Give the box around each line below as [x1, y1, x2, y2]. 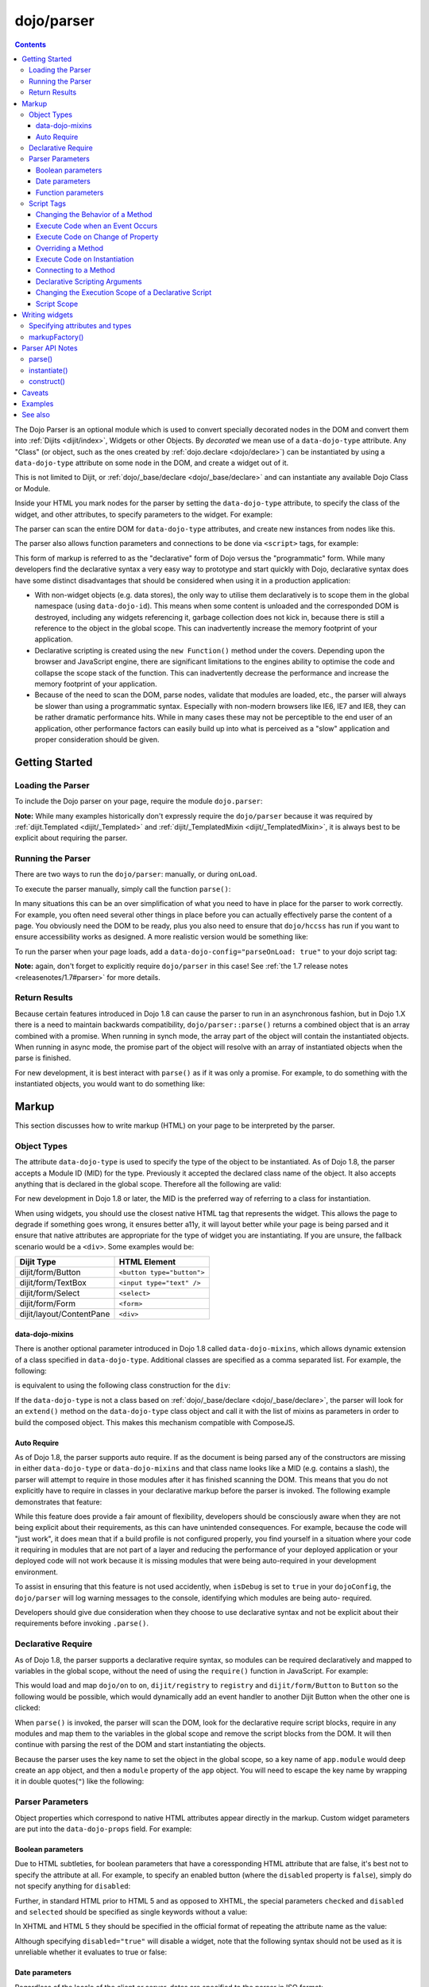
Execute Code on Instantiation [36, 254, 134, 264]
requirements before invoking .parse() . [14, 1618, 149, 1629]
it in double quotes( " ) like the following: [14, 1776, 145, 1786]
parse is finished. [14, 1053, 71, 1063]
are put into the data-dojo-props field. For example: [14, 1824, 192, 1834]
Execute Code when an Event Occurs [36, 221, 158, 230]
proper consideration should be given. [34, 734, 160, 744]
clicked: [14, 1703, 41, 1713]
